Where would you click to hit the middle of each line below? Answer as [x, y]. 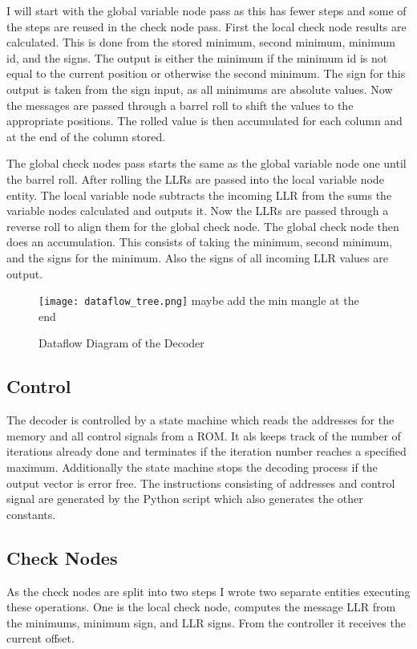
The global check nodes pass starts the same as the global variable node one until [206, 163]
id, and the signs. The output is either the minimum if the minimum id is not [197, 57]
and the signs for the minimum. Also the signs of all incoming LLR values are [197, 257]
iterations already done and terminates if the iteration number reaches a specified [206, 451]
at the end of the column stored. [86, 136]
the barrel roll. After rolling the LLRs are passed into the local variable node [195, 178]
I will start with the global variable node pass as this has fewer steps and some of [206, 10]
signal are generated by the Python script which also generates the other [185, 499]
